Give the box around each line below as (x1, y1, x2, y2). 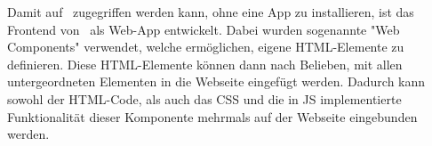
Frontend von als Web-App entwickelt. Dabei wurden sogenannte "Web (7, 20, 400, 38)
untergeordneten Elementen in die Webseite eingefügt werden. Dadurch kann (7, 72, 426, 91)
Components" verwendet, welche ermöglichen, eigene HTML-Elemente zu (7, 37, 404, 56)
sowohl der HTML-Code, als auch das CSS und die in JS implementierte (7, 89, 402, 108)
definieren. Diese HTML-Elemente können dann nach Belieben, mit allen (7, 54, 403, 73)
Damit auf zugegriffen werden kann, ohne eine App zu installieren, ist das (7, 3, 414, 20)
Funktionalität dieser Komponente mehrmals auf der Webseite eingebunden (7, 107, 418, 126)
